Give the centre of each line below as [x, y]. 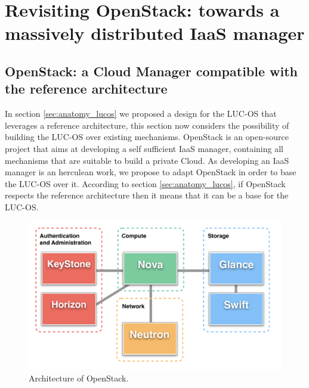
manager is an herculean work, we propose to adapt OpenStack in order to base [151, 172]
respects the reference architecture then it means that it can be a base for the [147, 195]
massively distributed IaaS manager [155, 33]
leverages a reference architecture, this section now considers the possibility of [147, 125]
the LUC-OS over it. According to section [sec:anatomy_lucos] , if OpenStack [145, 183]
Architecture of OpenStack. [79, 378]
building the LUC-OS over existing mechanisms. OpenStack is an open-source [147, 137]
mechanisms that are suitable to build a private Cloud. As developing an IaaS [147, 160]
